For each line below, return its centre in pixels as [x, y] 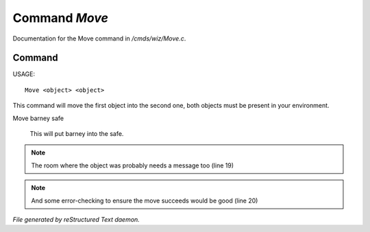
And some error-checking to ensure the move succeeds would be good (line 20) [145, 200]
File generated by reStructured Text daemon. [76, 219]
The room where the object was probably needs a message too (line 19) [133, 165]
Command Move [61, 18]
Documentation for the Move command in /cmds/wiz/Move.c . [99, 38]
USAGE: [24, 74]
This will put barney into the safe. [77, 134]
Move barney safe [38, 118]
